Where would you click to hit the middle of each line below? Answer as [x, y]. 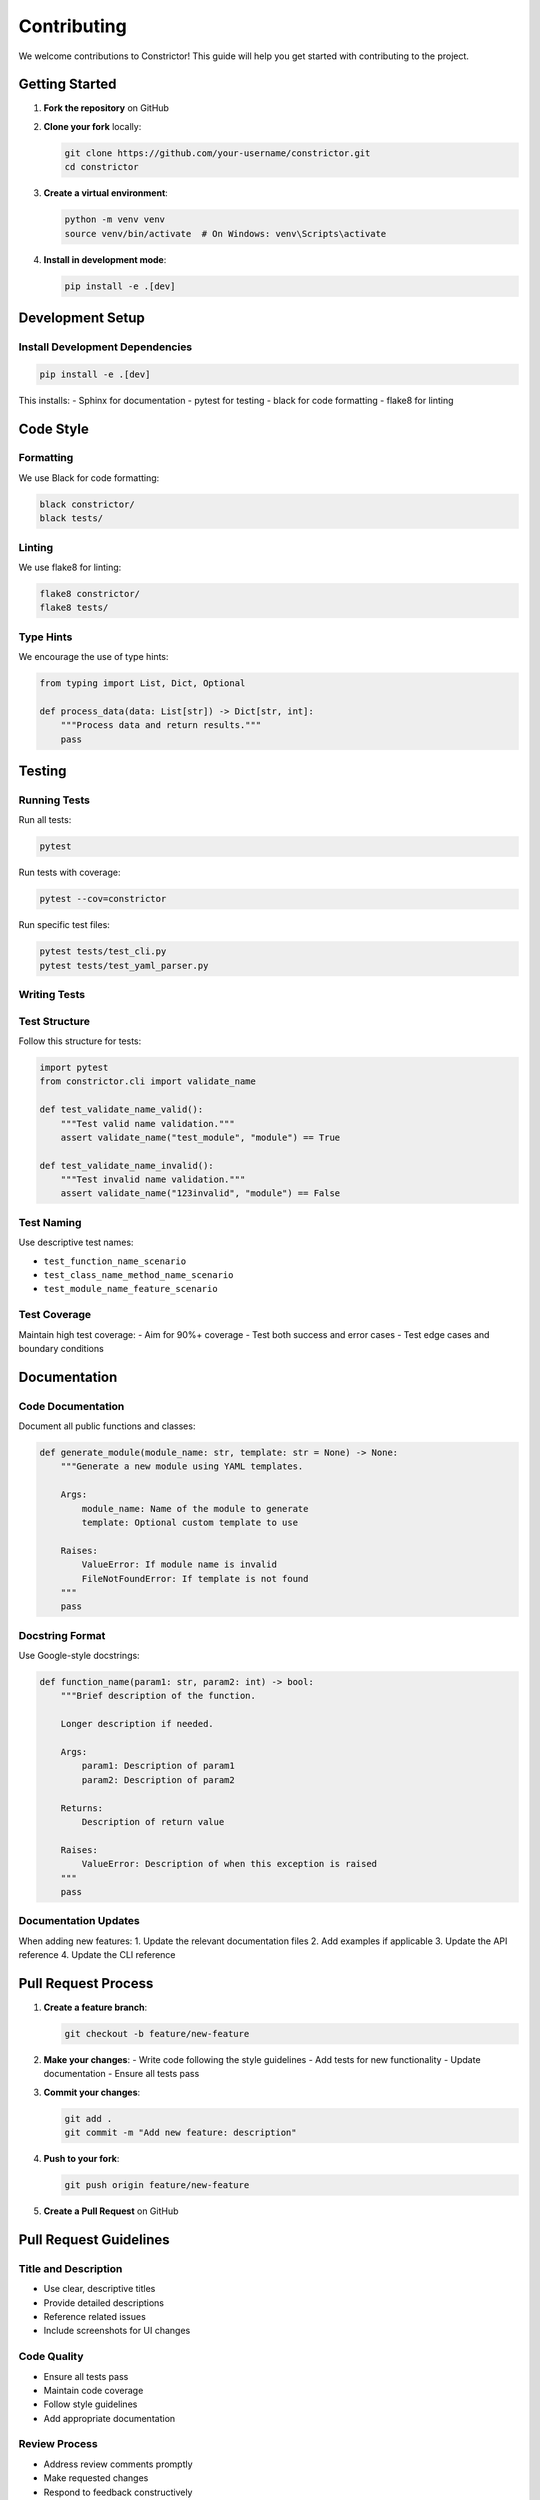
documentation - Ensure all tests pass [121, 2074]
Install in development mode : [105, 259]
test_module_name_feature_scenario [131, 1289]
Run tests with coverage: [69, 872]
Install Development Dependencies [105, 347]
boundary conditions [61, 1348]
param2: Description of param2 [158, 1779]
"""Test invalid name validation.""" [153, 1179]
